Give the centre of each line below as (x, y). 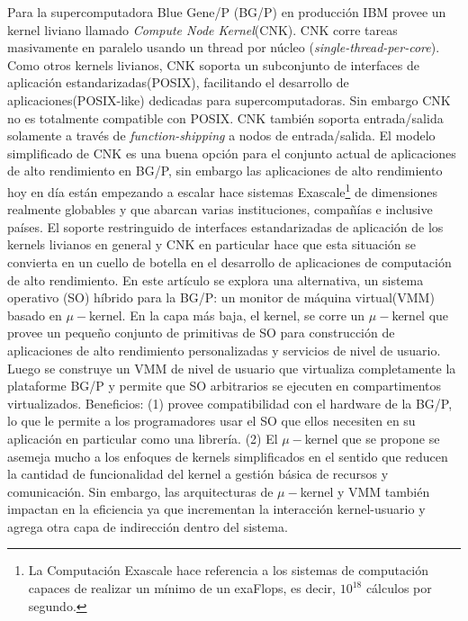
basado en (35, 315)
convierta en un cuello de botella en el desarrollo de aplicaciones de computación (229, 261)
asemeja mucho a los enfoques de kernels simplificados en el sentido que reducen (228, 456)
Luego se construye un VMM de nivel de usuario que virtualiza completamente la (232, 368)
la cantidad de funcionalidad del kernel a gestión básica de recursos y (198, 474)
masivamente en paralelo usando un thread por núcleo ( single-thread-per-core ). (224, 47)
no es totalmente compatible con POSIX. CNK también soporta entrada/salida (225, 117)
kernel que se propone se (372, 438)
